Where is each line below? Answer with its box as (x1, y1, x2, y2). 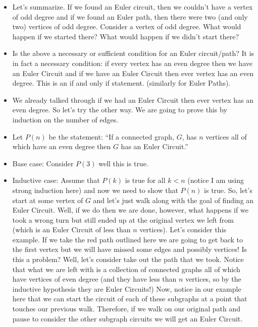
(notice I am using (187, 175, 244, 185)
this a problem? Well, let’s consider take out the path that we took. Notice (12, 254, 244, 265)
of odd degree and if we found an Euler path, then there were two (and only (12, 11, 248, 22)
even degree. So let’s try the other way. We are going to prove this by (12, 104, 227, 115)
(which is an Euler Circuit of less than (12, 224, 131, 235)
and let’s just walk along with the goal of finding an (93, 194, 254, 205)
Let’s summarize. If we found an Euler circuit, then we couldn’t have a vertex (12, 2, 253, 12)
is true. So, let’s (204, 184, 252, 195)
